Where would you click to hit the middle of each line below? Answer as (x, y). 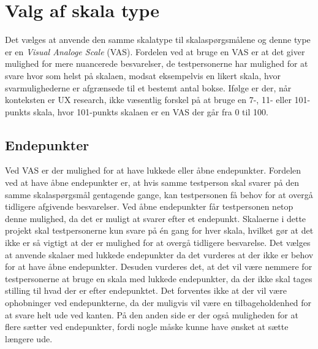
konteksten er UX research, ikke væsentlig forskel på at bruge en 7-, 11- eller (148, 100)
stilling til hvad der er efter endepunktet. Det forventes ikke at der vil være (146, 290)
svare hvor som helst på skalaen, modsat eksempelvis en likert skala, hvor (143, 75)
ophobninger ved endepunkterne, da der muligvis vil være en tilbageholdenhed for (158, 303)
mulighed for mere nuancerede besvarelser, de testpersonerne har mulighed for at (157, 63)
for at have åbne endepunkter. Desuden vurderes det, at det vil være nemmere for (159, 267)
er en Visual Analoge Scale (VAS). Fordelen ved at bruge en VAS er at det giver (155, 51)
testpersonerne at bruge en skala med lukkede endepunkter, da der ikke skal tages (159, 278)
